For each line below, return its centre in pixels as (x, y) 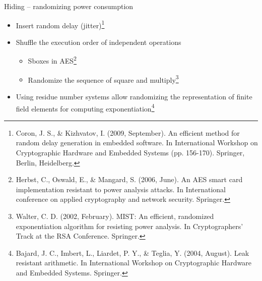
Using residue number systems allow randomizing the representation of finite (134, 96)
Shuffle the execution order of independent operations (99, 42)
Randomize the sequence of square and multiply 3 (103, 79)
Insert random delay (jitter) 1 (60, 24)
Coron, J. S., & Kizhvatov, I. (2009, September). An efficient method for (128, 132)
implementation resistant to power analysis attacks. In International (121, 189)
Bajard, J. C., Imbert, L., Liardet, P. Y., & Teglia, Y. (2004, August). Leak (133, 252)
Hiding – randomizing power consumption (69, 6)
